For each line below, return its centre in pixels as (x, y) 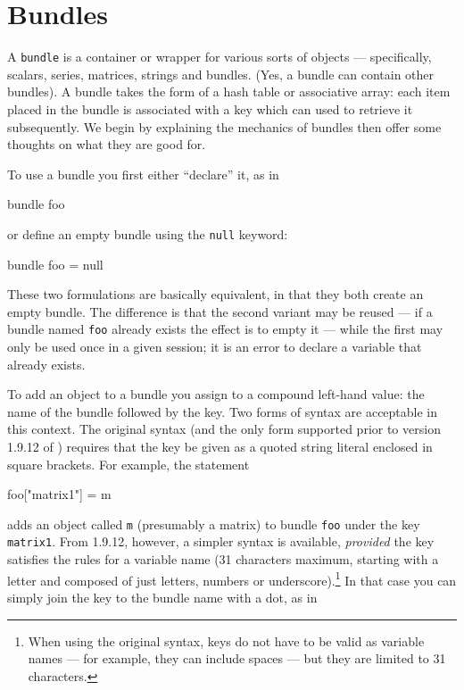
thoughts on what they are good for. (107, 144)
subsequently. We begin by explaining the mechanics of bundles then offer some (224, 126)
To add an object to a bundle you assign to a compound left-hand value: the (216, 394)
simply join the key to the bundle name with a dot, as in (162, 597)
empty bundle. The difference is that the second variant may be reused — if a (220, 311)
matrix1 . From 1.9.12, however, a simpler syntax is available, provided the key (221, 541)
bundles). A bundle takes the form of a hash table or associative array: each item (229, 91)
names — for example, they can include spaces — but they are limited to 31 (237, 658)
